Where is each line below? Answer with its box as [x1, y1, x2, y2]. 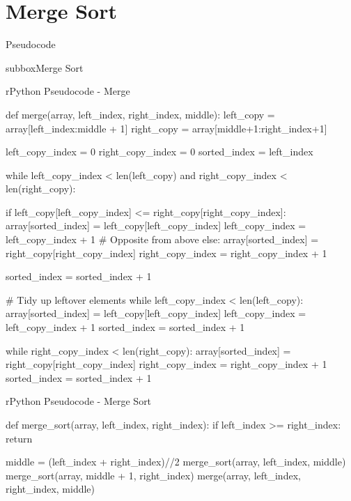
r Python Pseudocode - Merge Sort [6, 394, 152, 408]
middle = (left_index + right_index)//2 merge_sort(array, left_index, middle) [6, 454, 346, 469]
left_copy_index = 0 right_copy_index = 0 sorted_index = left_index [6, 144, 313, 159]
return [6, 431, 33, 445]
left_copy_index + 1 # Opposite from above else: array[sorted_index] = [6, 232, 319, 247]
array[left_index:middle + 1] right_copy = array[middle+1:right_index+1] [6, 121, 327, 135]
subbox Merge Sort [6, 60, 84, 75]
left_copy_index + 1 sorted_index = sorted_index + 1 [6, 320, 245, 334]
